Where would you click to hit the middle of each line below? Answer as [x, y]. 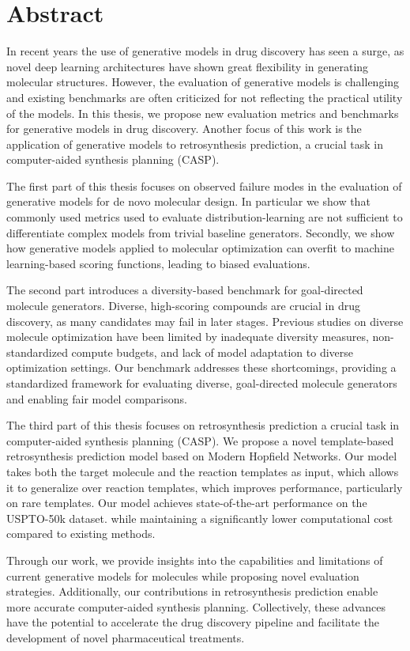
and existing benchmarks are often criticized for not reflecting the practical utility [205, 97]
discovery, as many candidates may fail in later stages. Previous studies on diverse [205, 321]
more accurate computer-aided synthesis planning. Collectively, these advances [196, 606]
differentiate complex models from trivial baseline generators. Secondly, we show [201, 232]
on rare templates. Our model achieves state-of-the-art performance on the [187, 503]
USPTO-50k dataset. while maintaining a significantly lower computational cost [200, 518]
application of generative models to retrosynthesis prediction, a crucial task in [195, 144]
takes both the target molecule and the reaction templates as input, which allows [203, 471]
